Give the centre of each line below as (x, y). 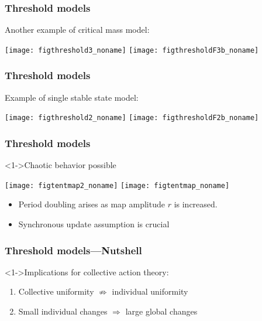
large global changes (161, 311)
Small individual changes (63, 311)
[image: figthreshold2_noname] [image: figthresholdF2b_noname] (132, 118)
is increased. (196, 204)
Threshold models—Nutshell (73, 250)
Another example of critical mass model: (77, 30)
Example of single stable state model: (72, 97)
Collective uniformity (56, 291)
